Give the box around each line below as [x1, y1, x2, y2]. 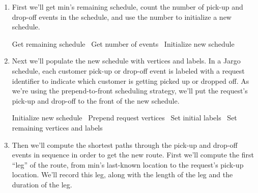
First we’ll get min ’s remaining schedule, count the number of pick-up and [12, 2, 243, 12]
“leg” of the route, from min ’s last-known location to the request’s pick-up [12, 159, 244, 170]
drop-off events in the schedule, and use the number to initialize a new [12, 11, 232, 22]
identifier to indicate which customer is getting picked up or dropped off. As [12, 75, 249, 86]
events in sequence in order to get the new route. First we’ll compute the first [12, 149, 254, 160]
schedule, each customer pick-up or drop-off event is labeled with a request [12, 65, 245, 76]
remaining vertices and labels [12, 122, 103, 133]
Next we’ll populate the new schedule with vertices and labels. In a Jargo [12, 55, 241, 66]
